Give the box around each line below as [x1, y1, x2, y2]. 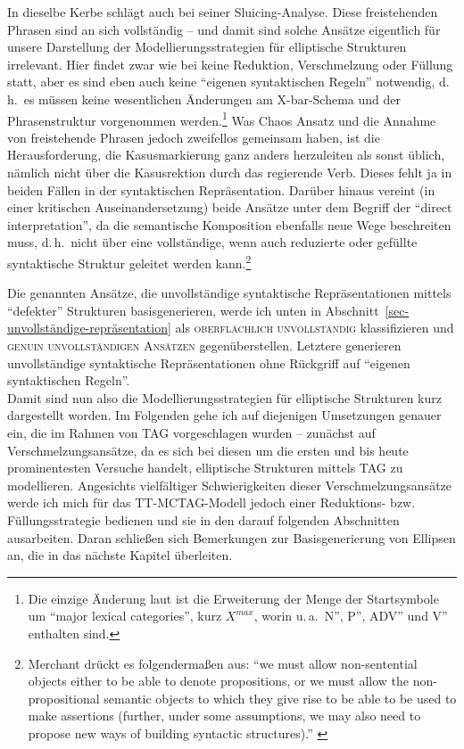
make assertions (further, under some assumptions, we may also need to [28, 706, 421, 725]
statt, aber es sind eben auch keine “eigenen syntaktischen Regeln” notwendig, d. [7, 72, 450, 91]
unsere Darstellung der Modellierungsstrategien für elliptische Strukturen [7, 37, 407, 56]
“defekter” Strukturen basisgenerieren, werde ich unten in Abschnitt [7, 300, 379, 319]
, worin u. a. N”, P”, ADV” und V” [253, 606, 448, 625]
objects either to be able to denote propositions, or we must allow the [28, 671, 410, 690]
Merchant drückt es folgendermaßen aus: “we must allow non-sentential [28, 654, 418, 672]
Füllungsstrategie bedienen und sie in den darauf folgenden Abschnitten [7, 510, 400, 529]
